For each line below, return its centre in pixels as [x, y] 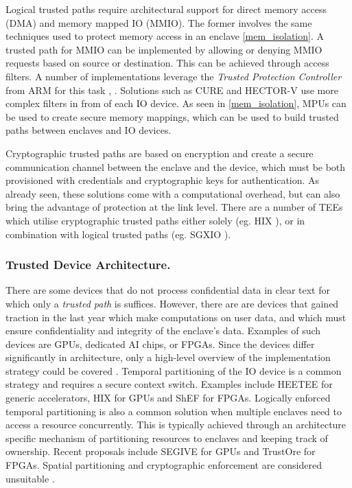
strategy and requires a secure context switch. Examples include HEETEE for [169, 384]
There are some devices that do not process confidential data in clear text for [168, 290]
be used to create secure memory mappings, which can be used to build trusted [172, 116]
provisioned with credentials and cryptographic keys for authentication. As [163, 180]
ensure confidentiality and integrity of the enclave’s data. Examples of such [163, 330]
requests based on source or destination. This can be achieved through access [167, 63]
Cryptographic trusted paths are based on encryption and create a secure [160, 153]
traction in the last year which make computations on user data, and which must [176, 317]
